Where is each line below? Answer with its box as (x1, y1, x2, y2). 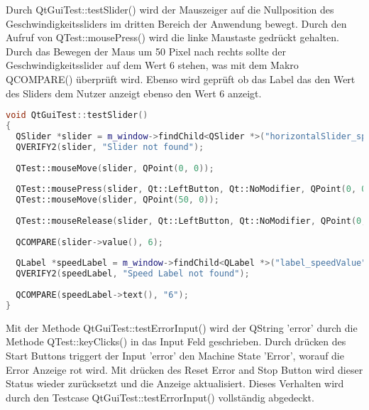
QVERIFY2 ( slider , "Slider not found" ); (16, 141, 204, 152)
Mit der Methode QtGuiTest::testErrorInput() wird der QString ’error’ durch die (6, 320, 358, 335)
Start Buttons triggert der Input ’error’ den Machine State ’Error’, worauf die (6, 347, 344, 362)
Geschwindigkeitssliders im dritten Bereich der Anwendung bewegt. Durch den (6, 16, 347, 31)
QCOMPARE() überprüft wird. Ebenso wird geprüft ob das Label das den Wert (6, 71, 356, 86)
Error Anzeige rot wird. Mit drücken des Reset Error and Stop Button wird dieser (6, 362, 363, 377)
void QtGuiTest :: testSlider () (6, 110, 148, 121)
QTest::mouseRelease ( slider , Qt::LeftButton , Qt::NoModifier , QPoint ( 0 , (16, 215, 367, 226)
